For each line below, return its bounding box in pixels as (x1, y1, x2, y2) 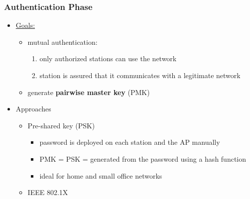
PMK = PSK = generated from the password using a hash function (39, 153, 247, 164)
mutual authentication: (27, 36, 98, 47)
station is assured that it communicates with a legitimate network (39, 70, 241, 80)
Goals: (15, 20, 35, 30)
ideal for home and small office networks (39, 170, 162, 181)
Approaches (15, 103, 51, 114)
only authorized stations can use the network (39, 53, 177, 64)
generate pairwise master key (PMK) (27, 87, 150, 97)
